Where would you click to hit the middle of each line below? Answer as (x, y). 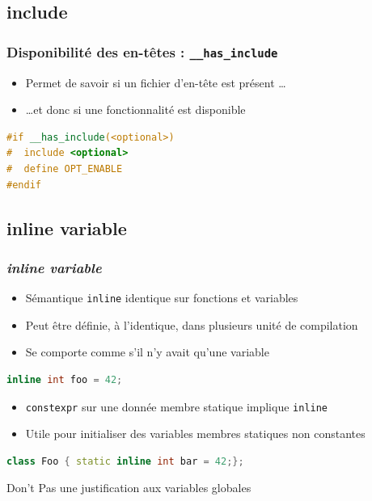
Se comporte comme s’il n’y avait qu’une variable (147, 352)
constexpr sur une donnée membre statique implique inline (177, 406)
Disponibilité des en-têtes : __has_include (142, 51)
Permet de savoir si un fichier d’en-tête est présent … (156, 82)
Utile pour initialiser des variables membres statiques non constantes (195, 434)
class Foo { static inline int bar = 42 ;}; (125, 461)
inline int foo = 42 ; (65, 379)
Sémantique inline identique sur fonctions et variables (162, 298)
